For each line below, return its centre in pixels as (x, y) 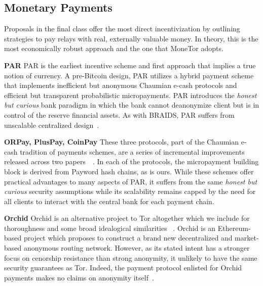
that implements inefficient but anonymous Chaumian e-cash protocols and (121, 85)
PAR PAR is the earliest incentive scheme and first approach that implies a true (130, 65)
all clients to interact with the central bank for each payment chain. (109, 201)
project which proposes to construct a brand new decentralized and (128, 238)
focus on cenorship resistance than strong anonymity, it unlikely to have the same (131, 257)
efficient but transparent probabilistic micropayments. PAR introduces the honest (130, 95)
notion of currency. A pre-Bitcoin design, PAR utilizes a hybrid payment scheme (129, 75)
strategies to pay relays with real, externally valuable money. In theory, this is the (131, 38)
